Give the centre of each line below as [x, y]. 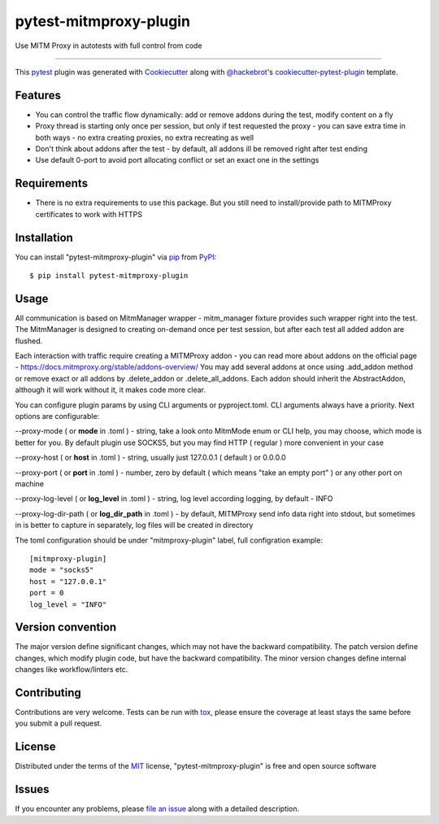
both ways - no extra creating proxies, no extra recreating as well [145, 137]
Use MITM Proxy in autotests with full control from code [109, 46]
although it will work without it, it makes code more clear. [111, 390]
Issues [32, 789]
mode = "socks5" [62, 570]
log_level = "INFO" [68, 604]
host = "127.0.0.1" [68, 581]
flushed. [29, 341]
